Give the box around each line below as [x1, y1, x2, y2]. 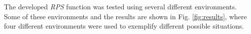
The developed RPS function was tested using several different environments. [4, 1, 237, 11]
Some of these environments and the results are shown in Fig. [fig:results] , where [4, 11, 247, 21]
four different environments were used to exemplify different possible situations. [4, 21, 244, 31]
